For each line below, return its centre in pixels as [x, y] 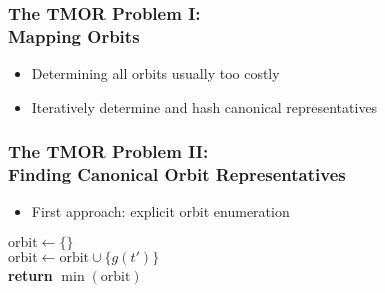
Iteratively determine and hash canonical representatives [204, 106]
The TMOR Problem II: [108, 151]
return [30, 275]
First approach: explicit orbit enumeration [160, 211]
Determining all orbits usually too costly [155, 73]
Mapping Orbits [74, 35]
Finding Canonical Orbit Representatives [177, 174]
